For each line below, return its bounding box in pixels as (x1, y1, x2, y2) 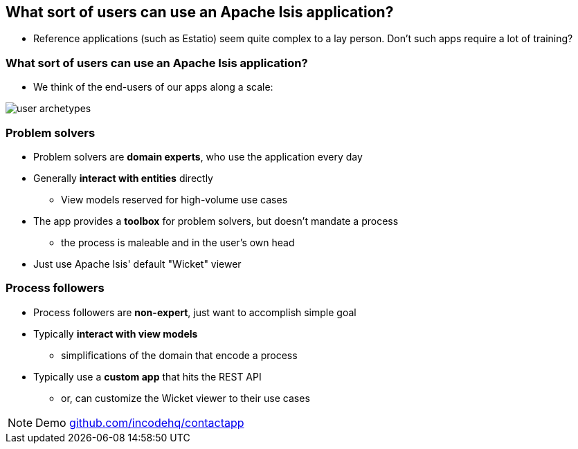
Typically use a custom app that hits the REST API (33, 370, 262, 383)
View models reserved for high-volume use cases (61, 193, 288, 205)
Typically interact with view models (33, 327, 198, 340)
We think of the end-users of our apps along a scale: (33, 81, 273, 93)
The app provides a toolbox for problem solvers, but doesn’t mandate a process (33, 214, 399, 227)
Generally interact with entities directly (33, 172, 213, 184)
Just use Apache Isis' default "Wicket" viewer (33, 257, 242, 270)
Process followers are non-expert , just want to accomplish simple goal (33, 306, 356, 318)
